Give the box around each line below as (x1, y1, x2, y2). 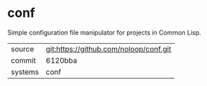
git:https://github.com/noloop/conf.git (45, 44, 172, 54)
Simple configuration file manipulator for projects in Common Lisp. (7, 28, 201, 37)
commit (11, 55, 36, 65)
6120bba (45, 55, 77, 65)
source (11, 44, 34, 54)
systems (11, 67, 39, 77)
